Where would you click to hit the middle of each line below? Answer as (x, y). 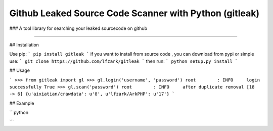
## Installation (24, 45)
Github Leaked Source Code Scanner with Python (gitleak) (134, 13)
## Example (22, 103)
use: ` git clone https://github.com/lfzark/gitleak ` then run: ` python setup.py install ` (124, 61)
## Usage (20, 70)
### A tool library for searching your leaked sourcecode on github (78, 28)
